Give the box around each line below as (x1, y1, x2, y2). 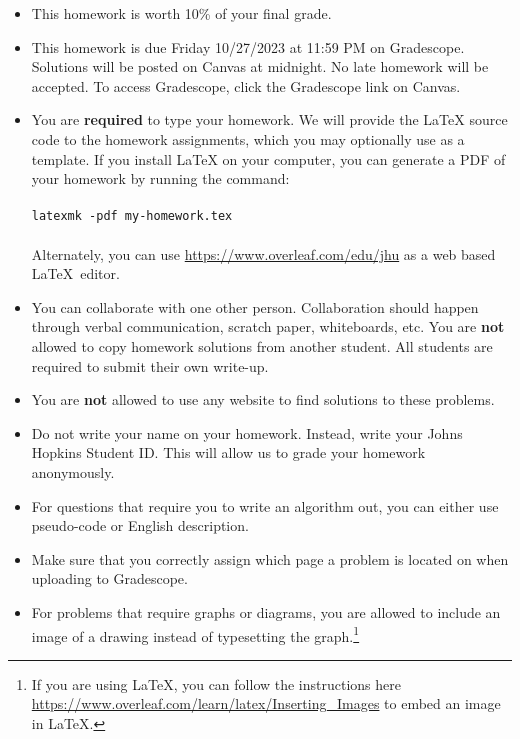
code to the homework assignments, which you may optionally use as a (31, 128, 465, 149)
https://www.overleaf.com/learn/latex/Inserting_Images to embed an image (31, 693, 501, 714)
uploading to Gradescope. (31, 568, 188, 589)
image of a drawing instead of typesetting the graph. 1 (31, 622, 360, 646)
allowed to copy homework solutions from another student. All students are (31, 335, 493, 356)
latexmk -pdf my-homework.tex (31, 209, 233, 224)
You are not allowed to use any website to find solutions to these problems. (31, 389, 495, 410)
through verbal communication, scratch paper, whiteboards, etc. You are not (31, 316, 505, 337)
